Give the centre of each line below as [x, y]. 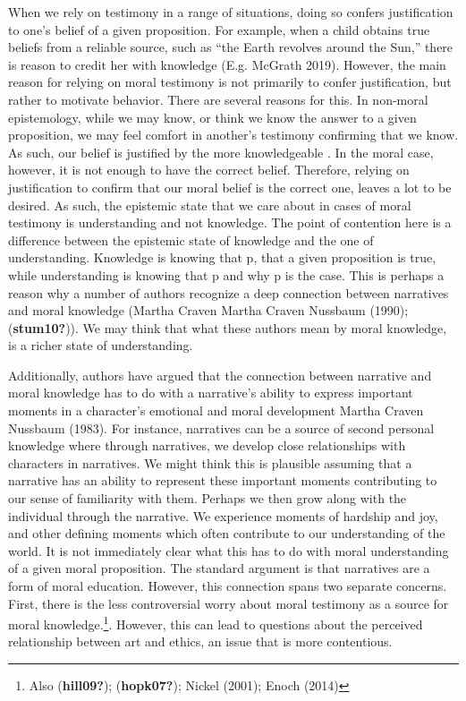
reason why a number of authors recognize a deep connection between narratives [229, 292]
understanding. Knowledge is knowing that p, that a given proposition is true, [222, 257]
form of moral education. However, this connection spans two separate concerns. [228, 586]
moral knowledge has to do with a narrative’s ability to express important [211, 393]
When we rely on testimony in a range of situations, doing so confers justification [231, 12]
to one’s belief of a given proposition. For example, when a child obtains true [219, 29]
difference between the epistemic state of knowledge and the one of [191, 239]
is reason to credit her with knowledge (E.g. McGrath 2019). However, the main [227, 64]
